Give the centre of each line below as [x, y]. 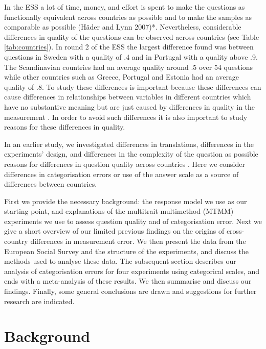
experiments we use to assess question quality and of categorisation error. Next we [133, 221]
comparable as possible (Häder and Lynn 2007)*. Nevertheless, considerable [123, 27]
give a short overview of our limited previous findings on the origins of [114, 231]
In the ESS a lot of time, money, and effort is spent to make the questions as [125, 7]
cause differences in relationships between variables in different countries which [128, 97]
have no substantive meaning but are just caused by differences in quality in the [130, 106]
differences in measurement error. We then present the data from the [138, 241]
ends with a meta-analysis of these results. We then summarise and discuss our [128, 281]
